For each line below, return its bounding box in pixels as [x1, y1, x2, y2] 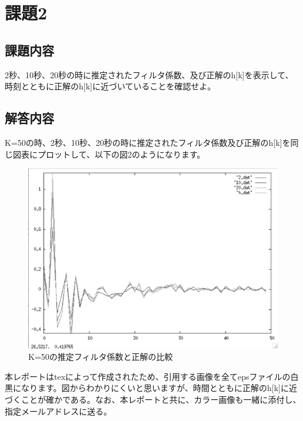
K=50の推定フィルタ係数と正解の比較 [28, 350, 173, 363]
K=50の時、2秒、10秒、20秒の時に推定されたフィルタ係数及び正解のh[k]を [5, 136, 291, 148]
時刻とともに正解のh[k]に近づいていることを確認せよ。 [5, 80, 216, 92]
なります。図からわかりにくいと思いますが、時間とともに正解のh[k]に [21, 382, 289, 394]
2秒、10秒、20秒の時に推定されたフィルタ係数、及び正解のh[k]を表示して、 [5, 68, 294, 81]
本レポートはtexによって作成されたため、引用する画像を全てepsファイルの [5, 370, 291, 382]
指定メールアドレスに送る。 [5, 405, 112, 417]
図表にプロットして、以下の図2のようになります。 [12, 148, 205, 160]
